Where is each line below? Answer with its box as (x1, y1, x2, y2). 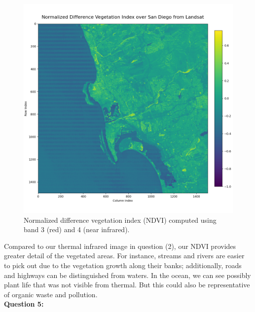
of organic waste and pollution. (4, 289, 98, 299)
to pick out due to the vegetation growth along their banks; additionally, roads (4, 260, 242, 270)
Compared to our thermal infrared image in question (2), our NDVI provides (4, 241, 236, 251)
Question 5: (4, 299, 44, 309)
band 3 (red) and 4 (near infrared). (24, 224, 130, 235)
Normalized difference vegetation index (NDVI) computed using (24, 214, 217, 225)
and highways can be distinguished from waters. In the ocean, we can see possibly (4, 270, 251, 280)
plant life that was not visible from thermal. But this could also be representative (4, 279, 250, 290)
